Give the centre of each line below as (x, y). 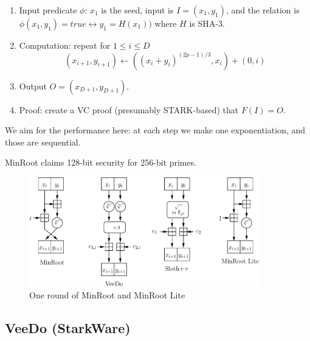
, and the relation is (263, 10)
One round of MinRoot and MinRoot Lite (107, 294)
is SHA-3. (207, 23)
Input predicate (48, 10)
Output (33, 86)
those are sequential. (43, 142)
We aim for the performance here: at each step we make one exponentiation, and (155, 130)
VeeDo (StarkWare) (68, 327)
